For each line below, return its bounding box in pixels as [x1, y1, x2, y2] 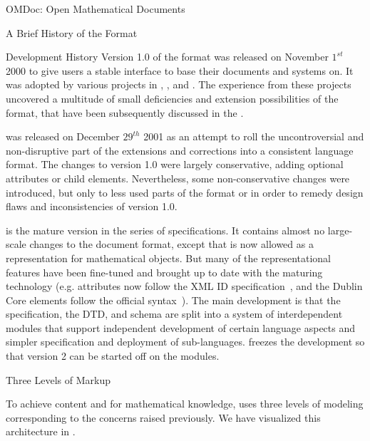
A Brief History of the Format [6, 25, 138, 40]
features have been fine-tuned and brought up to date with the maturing [6, 264, 323, 279]
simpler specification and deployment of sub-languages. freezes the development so [6, 334, 365, 349]
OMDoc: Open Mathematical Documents [6, 1, 185, 16]
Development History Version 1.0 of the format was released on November [6, 49, 329, 64]
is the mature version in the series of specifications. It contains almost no [6, 222, 325, 237]
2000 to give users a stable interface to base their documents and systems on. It [6, 63, 354, 78]
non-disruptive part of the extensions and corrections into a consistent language [6, 142, 354, 157]
